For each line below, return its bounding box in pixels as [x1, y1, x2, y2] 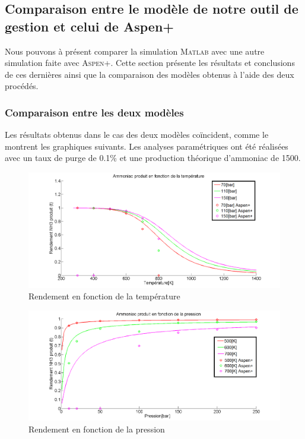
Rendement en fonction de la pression [28, 422, 165, 435]
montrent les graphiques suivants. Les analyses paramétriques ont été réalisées [5, 140, 288, 152]
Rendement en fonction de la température [28, 290, 180, 302]
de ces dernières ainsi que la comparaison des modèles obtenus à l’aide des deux [5, 68, 294, 80]
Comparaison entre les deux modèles [5, 105, 184, 119]
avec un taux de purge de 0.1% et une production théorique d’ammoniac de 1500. [5, 151, 301, 164]
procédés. [5, 80, 39, 92]
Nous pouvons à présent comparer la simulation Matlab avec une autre [5, 45, 265, 57]
